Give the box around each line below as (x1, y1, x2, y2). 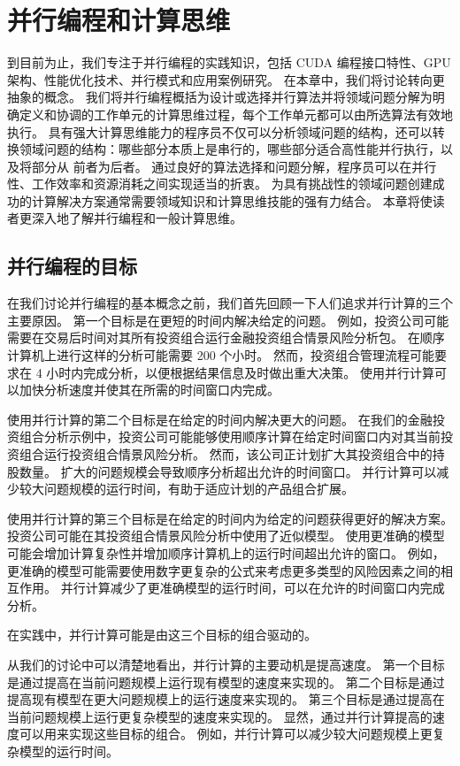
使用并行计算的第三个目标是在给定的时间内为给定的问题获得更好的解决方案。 (7, 509, 453, 527)
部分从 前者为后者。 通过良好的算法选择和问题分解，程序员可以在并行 (31, 157, 437, 175)
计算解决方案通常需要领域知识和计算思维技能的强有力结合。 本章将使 (31, 191, 433, 210)
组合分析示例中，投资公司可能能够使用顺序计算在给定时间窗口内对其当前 (19, 427, 441, 446)
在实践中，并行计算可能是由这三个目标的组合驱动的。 (7, 625, 317, 644)
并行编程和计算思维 (7, 2, 231, 38)
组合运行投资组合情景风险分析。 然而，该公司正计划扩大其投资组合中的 (19, 445, 433, 463)
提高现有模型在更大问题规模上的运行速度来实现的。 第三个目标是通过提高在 (7, 690, 445, 709)
